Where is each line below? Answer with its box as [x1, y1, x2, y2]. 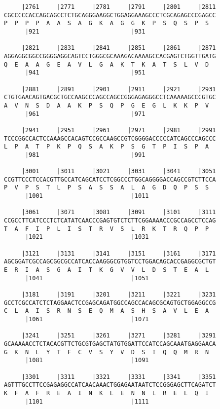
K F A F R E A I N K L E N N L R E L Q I [4, 389, 209, 397]
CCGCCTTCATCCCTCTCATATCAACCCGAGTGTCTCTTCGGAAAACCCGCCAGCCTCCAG [4, 217, 216, 224]
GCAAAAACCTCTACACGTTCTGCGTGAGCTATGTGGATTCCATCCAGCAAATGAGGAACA [4, 340, 216, 347]
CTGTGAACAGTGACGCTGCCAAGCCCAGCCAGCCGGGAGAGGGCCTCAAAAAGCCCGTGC [4, 94, 216, 101]
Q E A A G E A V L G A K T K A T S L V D [4, 61, 209, 68]
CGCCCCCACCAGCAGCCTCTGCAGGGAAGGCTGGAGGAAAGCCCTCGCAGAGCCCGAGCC [4, 11, 216, 19]
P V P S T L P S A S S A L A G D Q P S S [4, 184, 209, 191]
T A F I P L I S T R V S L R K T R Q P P [4, 225, 209, 232]
